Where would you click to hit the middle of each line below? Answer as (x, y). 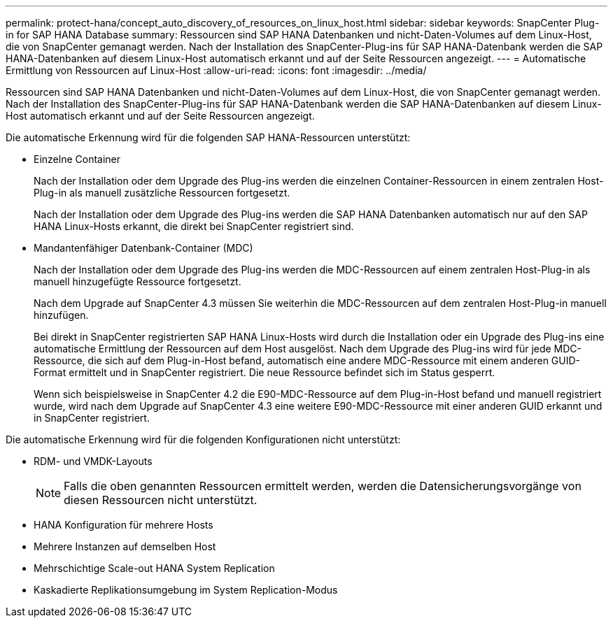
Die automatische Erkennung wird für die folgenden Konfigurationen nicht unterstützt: (203, 439)
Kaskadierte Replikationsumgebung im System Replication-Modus (186, 590)
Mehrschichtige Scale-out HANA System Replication (154, 568)
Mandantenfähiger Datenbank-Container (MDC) (143, 248)
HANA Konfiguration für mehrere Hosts (124, 525)
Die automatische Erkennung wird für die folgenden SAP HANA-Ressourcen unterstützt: (208, 137)
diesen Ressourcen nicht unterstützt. (161, 500)
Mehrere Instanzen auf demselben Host (125, 546)
